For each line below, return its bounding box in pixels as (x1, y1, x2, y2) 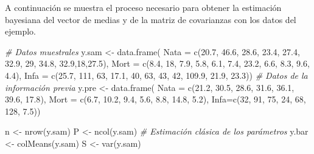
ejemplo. (5, 25, 36, 38)
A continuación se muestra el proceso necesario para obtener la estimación (5, 1, 282, 13)
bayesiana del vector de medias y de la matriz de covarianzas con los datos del (5, 13, 296, 25)
